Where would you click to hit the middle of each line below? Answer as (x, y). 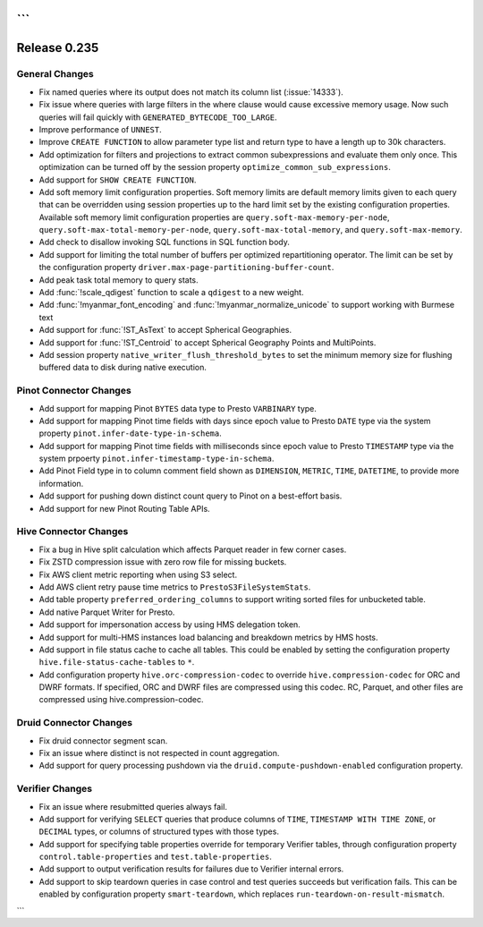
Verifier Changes (55, 789)
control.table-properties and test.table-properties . (155, 857)
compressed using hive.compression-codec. (122, 700)
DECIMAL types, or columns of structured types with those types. (159, 831)
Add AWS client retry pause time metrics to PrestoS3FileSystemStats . (175, 587)
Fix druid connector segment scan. (103, 740)
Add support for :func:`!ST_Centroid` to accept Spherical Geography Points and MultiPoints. (208, 342)
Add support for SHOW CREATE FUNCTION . (118, 180)
